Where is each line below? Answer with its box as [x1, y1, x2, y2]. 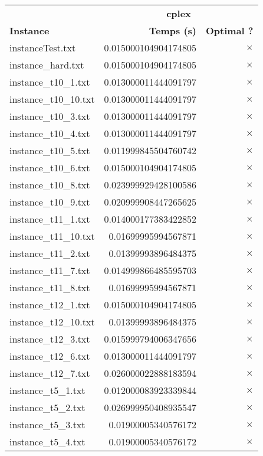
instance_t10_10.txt [9, 92, 95, 106]
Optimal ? [206, 24, 254, 37]
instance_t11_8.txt [9, 281, 90, 294]
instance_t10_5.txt [9, 144, 90, 157]
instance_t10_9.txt [9, 195, 90, 209]
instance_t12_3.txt [9, 332, 90, 346]
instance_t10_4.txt [9, 126, 90, 140]
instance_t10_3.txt [9, 109, 90, 123]
